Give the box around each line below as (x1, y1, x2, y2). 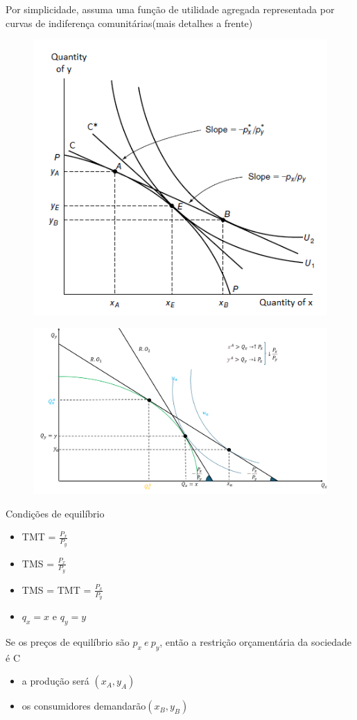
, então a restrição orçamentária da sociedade (159, 634, 352, 649)
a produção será (21, 674, 89, 688)
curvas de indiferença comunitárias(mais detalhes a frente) (6, 15, 253, 30)
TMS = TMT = (21, 582, 92, 597)
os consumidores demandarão (21, 698, 146, 713)
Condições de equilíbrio (6, 506, 105, 520)
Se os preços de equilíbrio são (6, 634, 130, 649)
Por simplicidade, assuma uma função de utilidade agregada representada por (6, 2, 335, 16)
